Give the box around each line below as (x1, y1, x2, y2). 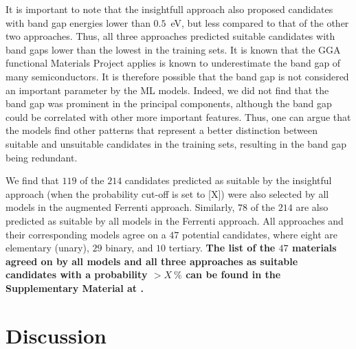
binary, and (105, 240, 153, 255)
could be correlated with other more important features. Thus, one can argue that (5, 109, 351, 124)
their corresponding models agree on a (5, 227, 166, 241)
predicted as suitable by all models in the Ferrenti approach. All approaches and (5, 213, 344, 227)
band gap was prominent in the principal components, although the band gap (5, 96, 332, 111)
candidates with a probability (5, 267, 148, 282)
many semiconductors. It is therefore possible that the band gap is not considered (5, 69, 349, 83)
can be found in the (186, 267, 281, 282)
